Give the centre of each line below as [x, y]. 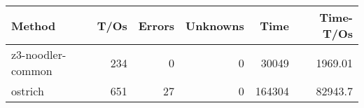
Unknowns [215, 25]
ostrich [28, 91]
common [32, 70]
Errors [156, 25]
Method [34, 25]
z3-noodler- [39, 54]
